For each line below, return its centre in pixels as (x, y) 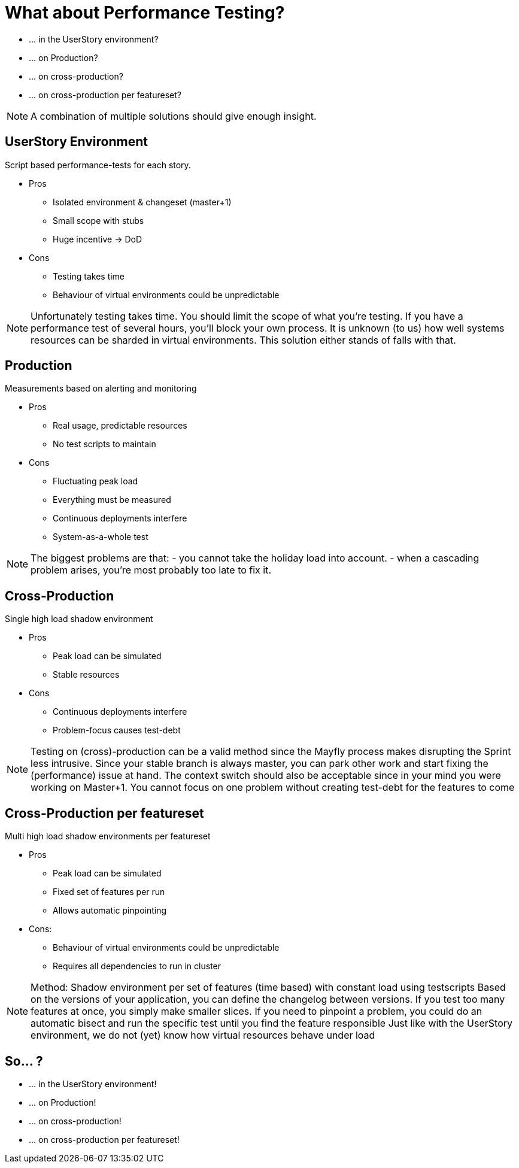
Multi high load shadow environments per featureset (108, 836)
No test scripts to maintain (104, 444)
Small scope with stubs (98, 220)
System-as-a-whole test (101, 537)
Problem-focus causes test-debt (117, 730)
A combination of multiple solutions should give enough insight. (174, 116)
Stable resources (86, 675)
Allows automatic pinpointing (110, 911)
